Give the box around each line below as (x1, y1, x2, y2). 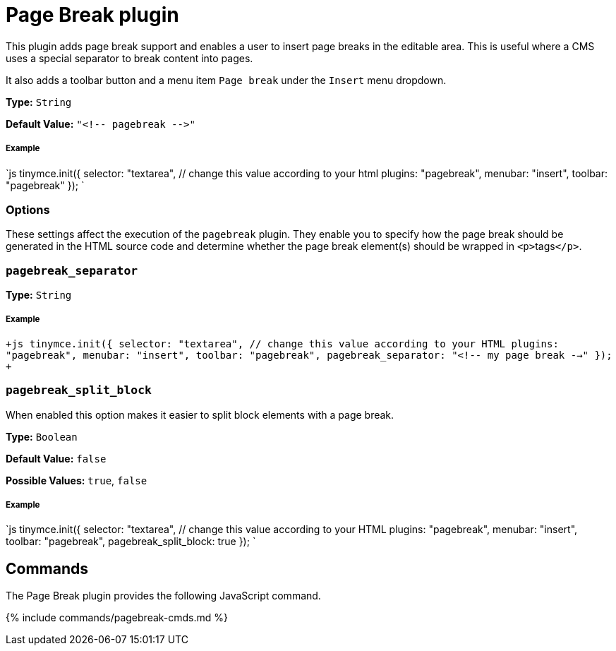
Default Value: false (6, 452, 107, 465)
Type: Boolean (6, 430, 78, 443)
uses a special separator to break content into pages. (6, 52, 253, 64)
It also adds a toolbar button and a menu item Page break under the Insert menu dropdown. (6, 73, 447, 86)
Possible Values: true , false (6, 474, 147, 486)
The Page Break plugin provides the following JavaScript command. (6, 590, 321, 602)
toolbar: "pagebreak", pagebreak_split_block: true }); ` (6, 535, 256, 548)
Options (6, 202, 50, 217)
